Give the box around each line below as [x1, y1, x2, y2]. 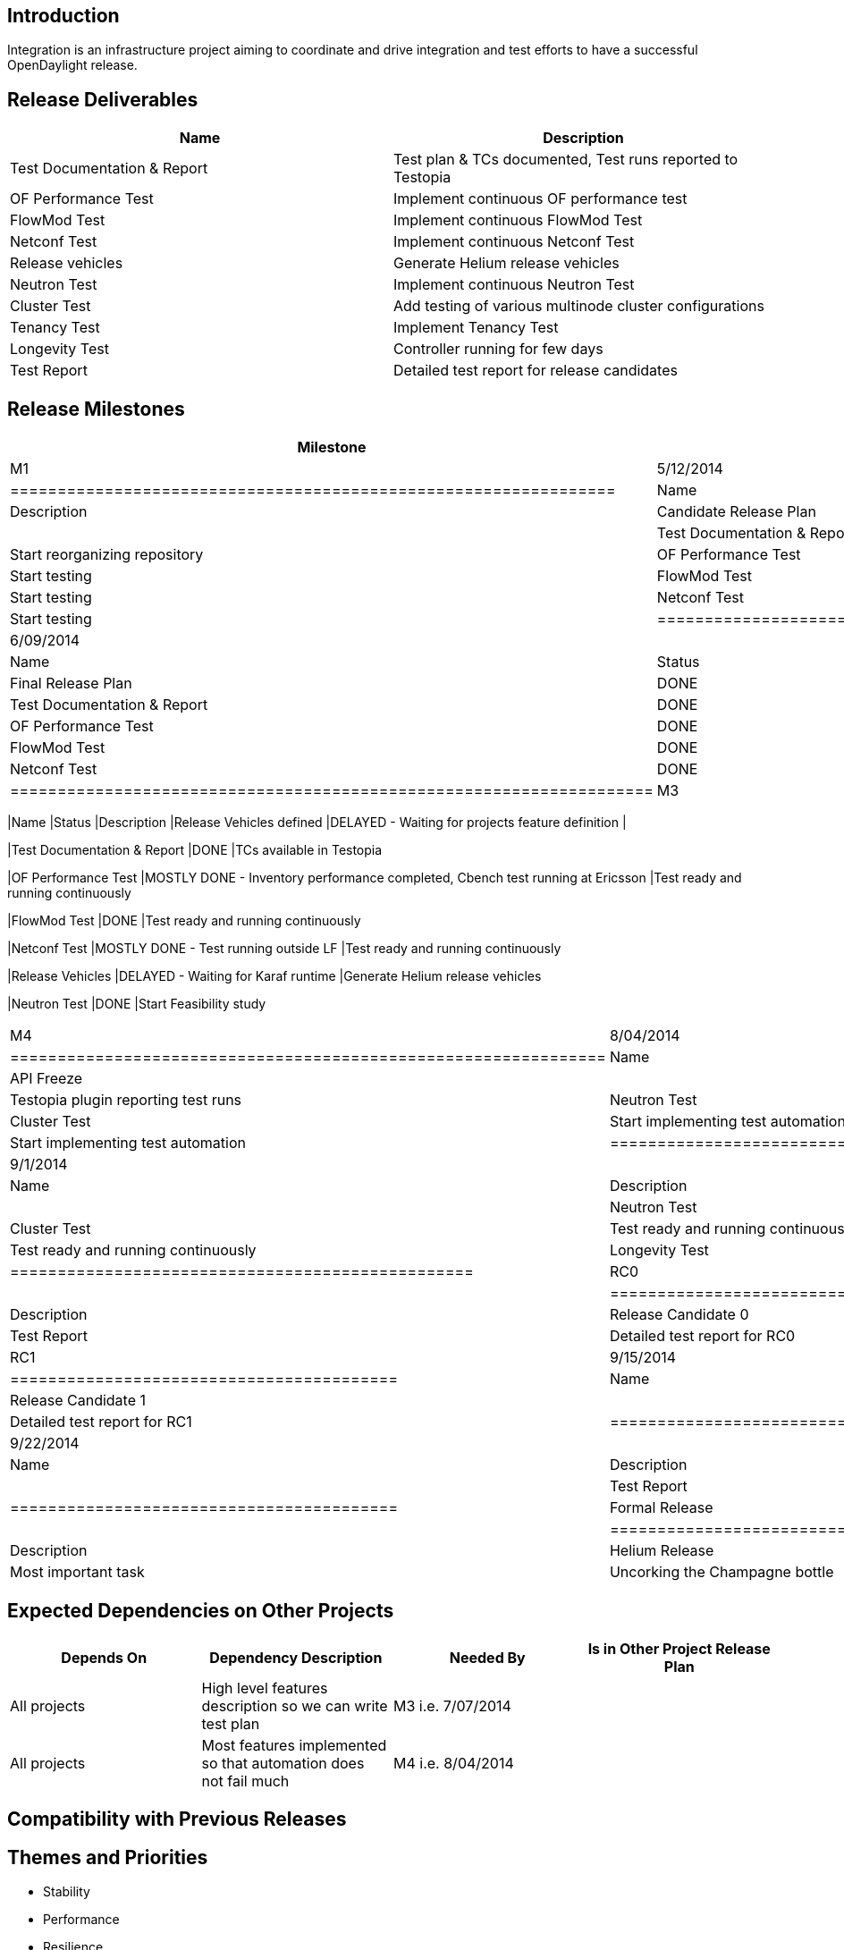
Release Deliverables [7, 88, 198, 111]
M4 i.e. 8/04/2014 [393, 1753, 514, 1772]
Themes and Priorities [7, 1845, 208, 1869]
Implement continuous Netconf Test [393, 232, 635, 251]
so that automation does [201, 1753, 365, 1772]
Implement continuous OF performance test [393, 190, 688, 208]
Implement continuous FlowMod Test [393, 211, 643, 230]
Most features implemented [201, 1735, 387, 1754]
